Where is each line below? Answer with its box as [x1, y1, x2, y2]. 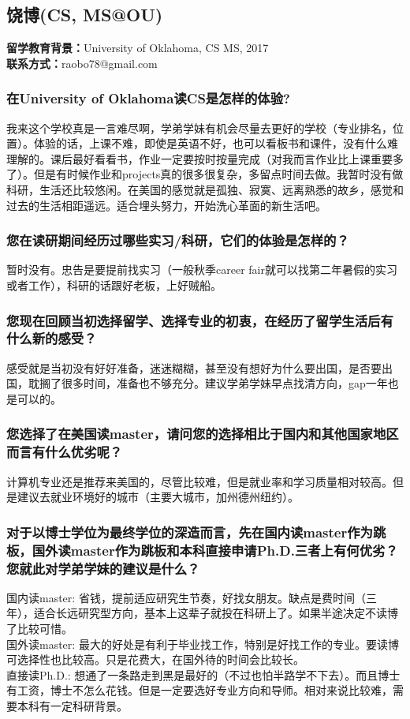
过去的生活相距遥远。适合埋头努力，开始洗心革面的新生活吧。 [6, 197, 326, 213]
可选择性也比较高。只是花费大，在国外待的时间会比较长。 [6, 651, 304, 668]
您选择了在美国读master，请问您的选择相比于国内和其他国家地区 [6, 424, 399, 444]
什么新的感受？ [6, 328, 97, 348]
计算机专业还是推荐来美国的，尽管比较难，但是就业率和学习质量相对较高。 [6, 473, 393, 489]
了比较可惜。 [6, 620, 73, 637]
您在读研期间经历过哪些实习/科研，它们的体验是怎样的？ [6, 230, 349, 250]
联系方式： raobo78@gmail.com [6, 54, 158, 71]
